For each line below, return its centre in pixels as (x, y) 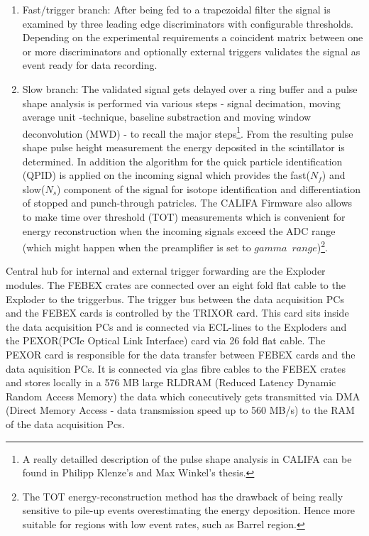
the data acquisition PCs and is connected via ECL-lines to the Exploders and (176, 326)
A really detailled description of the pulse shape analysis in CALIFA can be (187, 458)
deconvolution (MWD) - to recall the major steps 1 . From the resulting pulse (188, 132)
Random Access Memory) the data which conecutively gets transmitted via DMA (183, 396)
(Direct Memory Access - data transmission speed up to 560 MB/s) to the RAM (180, 410)
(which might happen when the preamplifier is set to (137, 247)
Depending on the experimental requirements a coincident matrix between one (193, 37)
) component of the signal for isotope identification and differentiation (209, 188)
